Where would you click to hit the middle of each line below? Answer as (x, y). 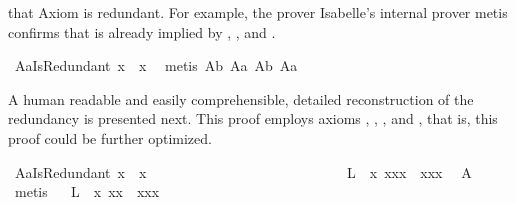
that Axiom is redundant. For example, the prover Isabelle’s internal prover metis (258, 12)
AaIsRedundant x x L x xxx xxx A (243, 171)
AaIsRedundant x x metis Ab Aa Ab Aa (156, 65)
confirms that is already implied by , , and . (142, 31)
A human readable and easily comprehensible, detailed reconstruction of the (241, 98)
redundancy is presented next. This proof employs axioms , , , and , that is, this (253, 118)
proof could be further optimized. (110, 137)
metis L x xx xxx (87, 191)
